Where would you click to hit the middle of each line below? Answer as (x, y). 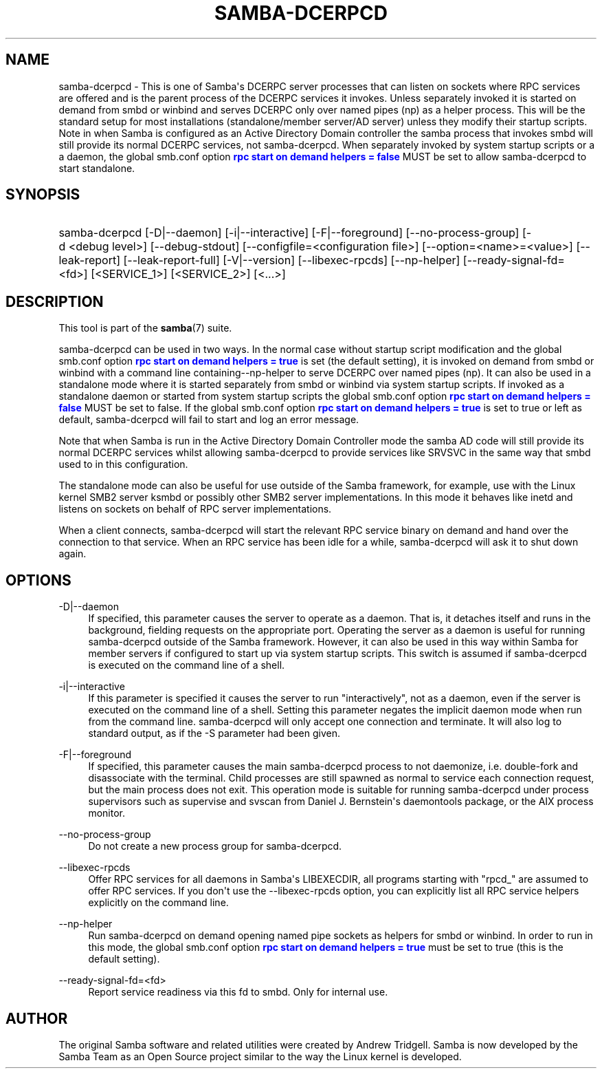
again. (73, 554)
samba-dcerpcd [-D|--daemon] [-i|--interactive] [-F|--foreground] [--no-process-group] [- (295, 233)
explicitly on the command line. (158, 903)
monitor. (107, 813)
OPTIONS (38, 580)
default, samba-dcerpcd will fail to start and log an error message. (209, 420)
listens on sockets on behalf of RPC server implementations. (195, 509)
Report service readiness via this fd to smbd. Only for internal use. (238, 992)
